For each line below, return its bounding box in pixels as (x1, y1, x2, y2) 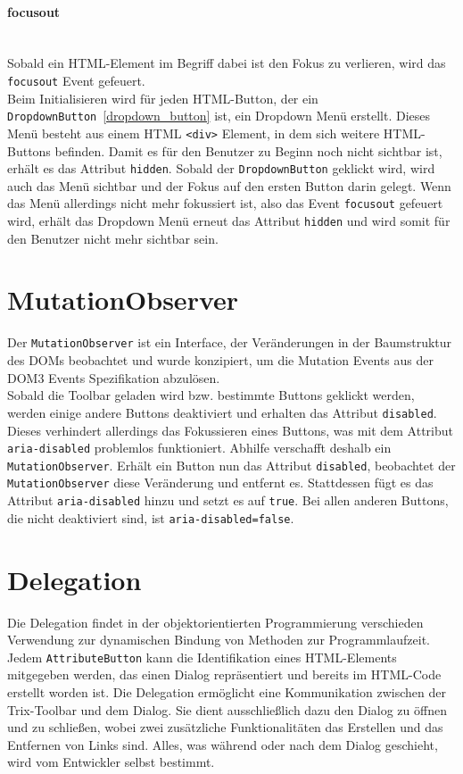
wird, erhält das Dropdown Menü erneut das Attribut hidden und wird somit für (7, 212, 451, 230)
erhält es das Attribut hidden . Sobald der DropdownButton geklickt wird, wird (7, 159, 435, 178)
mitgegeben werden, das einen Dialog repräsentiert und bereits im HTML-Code (7, 665, 442, 684)
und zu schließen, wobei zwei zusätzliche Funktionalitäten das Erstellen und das (7, 718, 443, 737)
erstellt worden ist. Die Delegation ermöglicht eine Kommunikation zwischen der (7, 682, 446, 701)
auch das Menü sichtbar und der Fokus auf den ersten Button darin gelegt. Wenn (7, 176, 451, 195)
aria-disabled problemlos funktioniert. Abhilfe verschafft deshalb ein (7, 438, 392, 457)
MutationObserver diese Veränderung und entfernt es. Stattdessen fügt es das (7, 473, 434, 492)
